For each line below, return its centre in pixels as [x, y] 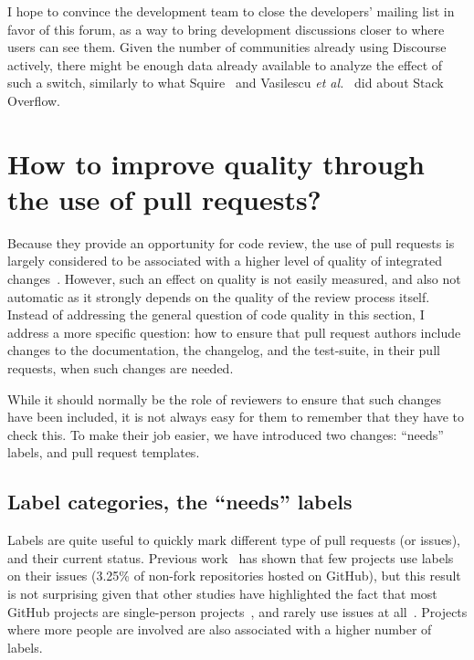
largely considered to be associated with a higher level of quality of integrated [225, 261]
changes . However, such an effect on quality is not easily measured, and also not [234, 279]
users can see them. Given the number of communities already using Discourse [227, 47]
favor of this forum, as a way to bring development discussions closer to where [226, 29]
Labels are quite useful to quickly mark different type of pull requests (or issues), [234, 540]
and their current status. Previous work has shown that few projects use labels [231, 557]
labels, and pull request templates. [104, 452]
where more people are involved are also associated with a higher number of [220, 629]
